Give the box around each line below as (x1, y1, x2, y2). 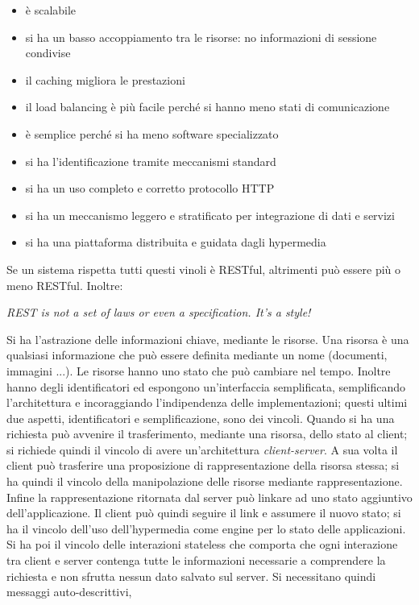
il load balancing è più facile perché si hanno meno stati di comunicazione (25, 98, 390, 115)
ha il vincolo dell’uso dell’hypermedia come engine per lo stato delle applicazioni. (6, 520, 406, 537)
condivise (25, 44, 71, 61)
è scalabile (25, 2, 77, 18)
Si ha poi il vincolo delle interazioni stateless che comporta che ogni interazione (6, 536, 398, 553)
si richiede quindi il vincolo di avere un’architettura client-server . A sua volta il (6, 441, 398, 458)
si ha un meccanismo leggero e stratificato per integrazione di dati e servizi (25, 206, 395, 223)
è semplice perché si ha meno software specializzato (25, 125, 279, 142)
